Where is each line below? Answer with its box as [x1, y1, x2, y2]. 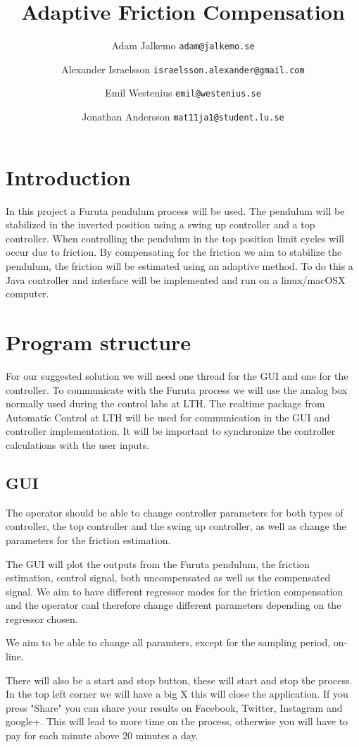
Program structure [6, 328, 191, 357]
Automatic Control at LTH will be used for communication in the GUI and [6, 409, 330, 424]
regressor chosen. [6, 611, 78, 626]
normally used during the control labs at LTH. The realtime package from [6, 396, 325, 411]
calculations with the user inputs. [6, 437, 150, 452]
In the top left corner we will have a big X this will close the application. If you [6, 686, 348, 701]
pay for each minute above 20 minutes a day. [6, 728, 199, 743]
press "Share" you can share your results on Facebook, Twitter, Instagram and [6, 700, 343, 715]
